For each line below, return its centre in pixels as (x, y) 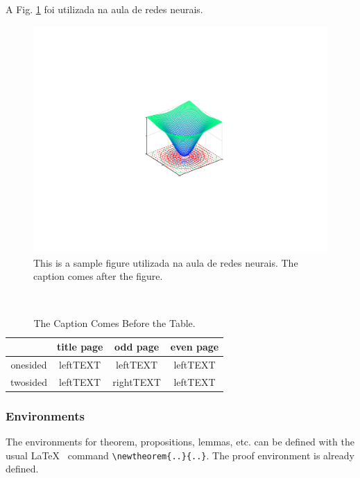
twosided (29, 381)
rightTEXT (137, 381)
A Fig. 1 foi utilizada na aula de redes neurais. (104, 9)
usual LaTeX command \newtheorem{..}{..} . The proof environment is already (180, 455)
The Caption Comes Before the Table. (114, 322)
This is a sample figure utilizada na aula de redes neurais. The (166, 262)
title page (80, 347)
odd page (137, 347)
